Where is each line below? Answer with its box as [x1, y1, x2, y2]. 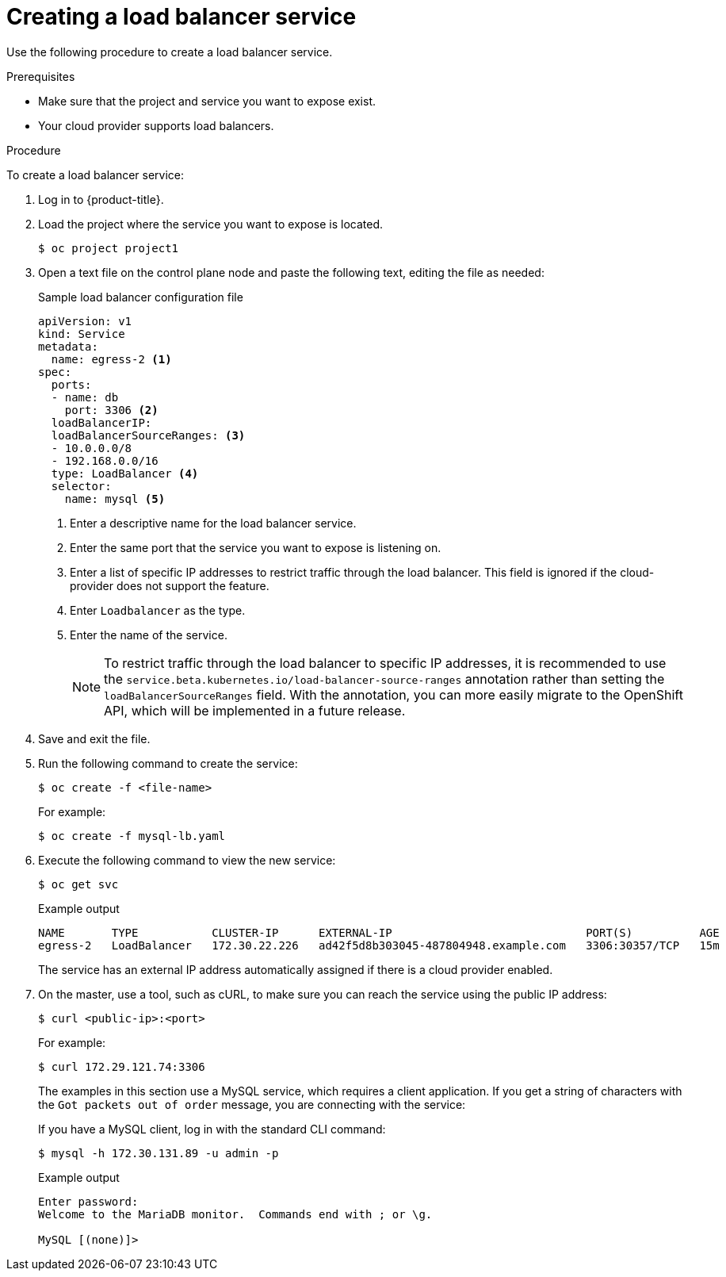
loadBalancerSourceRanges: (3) [51, 428, 246, 442]
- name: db [51, 390, 119, 404]
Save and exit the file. [38, 731, 151, 746]
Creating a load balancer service [6, 3, 357, 30]
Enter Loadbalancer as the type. [70, 603, 246, 617]
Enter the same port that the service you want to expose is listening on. [70, 540, 441, 554]
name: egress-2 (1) [51, 352, 172, 366]
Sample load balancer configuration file [38, 290, 243, 304]
